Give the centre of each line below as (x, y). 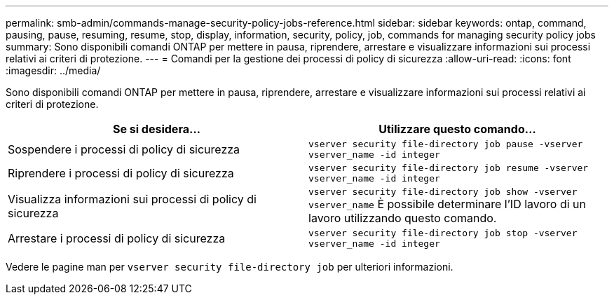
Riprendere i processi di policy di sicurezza (121, 173)
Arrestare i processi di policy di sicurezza (117, 238)
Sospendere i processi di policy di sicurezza (124, 149)
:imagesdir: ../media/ (53, 70)
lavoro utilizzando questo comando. (403, 218)
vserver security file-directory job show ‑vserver (443, 192)
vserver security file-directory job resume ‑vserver (449, 168)
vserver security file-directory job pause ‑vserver (446, 144)
